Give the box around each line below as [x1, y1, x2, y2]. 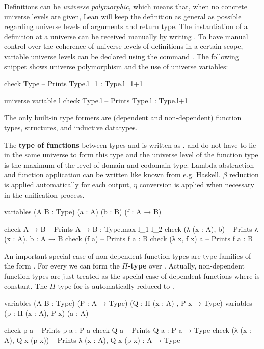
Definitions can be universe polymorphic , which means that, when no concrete [4, 1, 247, 11]
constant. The [4, 280, 47, 291]
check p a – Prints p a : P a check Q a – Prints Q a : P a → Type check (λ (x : [4, 325, 251, 335]
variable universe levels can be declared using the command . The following [4, 50, 239, 61]
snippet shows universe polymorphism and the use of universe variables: [4, 61, 228, 71]
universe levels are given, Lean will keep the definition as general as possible [4, 11, 242, 21]
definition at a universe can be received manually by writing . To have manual [4, 31, 248, 41]
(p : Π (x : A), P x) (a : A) [4, 307, 89, 318]
